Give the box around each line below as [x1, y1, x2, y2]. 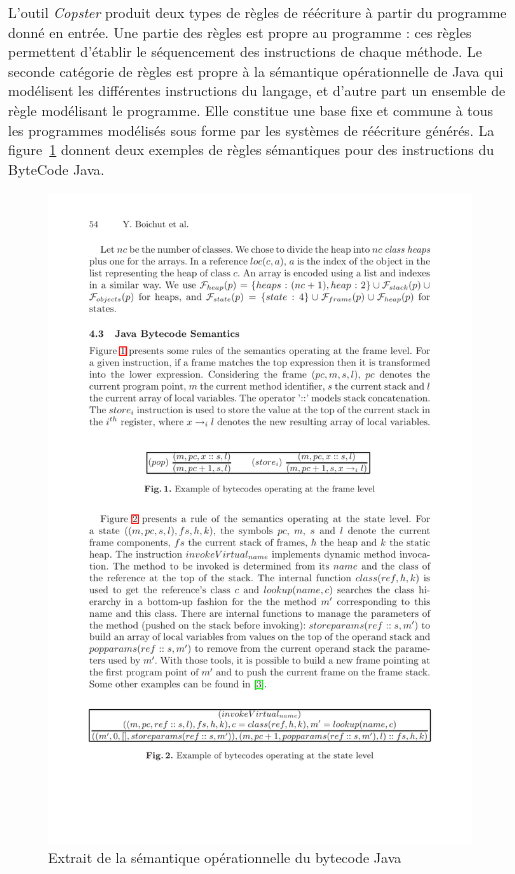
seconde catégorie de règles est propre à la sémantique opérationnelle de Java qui [8, 60, 504, 81]
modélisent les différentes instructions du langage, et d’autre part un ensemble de [8, 80, 506, 101]
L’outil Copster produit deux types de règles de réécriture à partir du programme [8, 2, 507, 22]
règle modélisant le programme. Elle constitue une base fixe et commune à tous [8, 99, 494, 120]
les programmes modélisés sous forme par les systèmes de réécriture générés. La [8, 119, 495, 140]
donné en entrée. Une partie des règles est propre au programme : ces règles [8, 21, 472, 42]
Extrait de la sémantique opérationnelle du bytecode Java [48, 847, 402, 868]
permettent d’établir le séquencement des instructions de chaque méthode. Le [8, 41, 482, 62]
